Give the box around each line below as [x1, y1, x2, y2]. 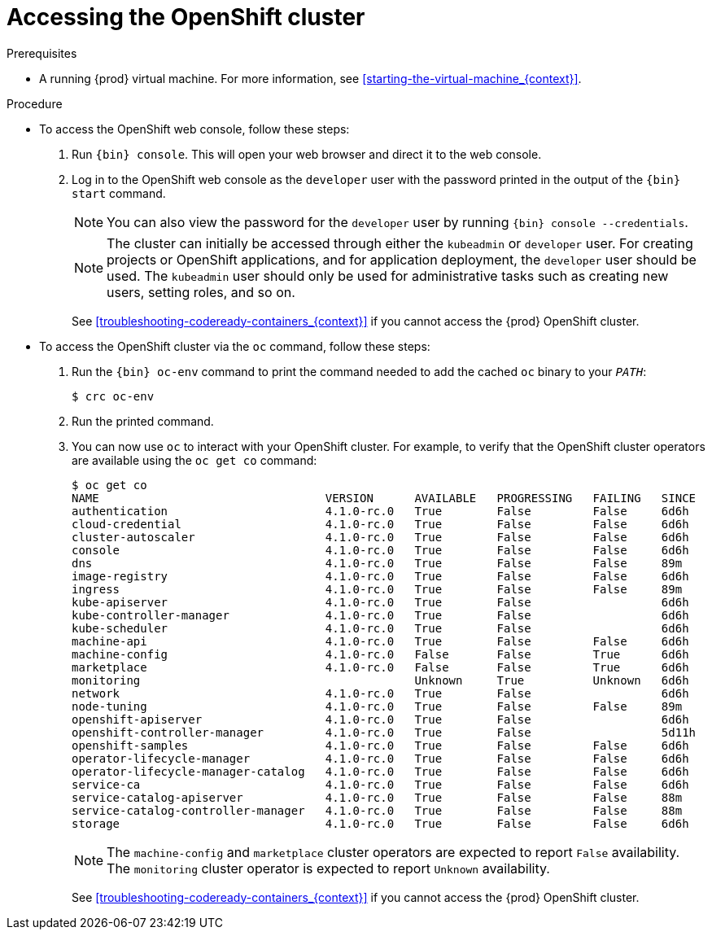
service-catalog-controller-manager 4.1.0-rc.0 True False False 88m [72, 803, 683, 817]
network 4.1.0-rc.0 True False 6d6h [72, 686, 689, 700]
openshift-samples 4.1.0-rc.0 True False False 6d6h [72, 738, 689, 752]
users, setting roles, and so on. [107, 283, 295, 300]
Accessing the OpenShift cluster [7, 3, 365, 31]
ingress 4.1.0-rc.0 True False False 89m [72, 582, 683, 596]
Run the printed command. [72, 413, 214, 428]
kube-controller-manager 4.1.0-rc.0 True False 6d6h [72, 608, 689, 622]
